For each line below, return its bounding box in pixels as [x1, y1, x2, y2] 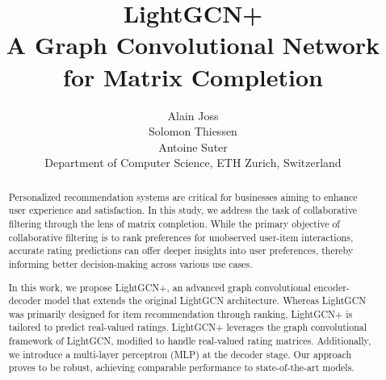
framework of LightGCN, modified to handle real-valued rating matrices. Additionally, [8, 334, 371, 348]
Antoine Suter [158, 138, 228, 155]
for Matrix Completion [63, 60, 323, 93]
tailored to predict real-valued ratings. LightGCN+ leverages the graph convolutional [8, 320, 367, 334]
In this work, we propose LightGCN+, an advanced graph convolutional [8, 280, 311, 294]
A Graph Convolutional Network [6, 28, 380, 61]
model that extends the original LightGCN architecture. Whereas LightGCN [44, 294, 367, 307]
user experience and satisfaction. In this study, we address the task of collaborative [8, 203, 358, 217]
